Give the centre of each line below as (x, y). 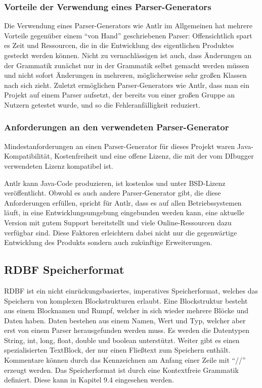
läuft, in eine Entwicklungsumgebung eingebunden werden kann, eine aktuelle (124, 212)
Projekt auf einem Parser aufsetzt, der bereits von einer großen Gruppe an (120, 95)
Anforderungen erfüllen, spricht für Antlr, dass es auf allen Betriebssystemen (123, 202)
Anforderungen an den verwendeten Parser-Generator (117, 127)
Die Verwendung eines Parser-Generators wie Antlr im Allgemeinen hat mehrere (128, 26)
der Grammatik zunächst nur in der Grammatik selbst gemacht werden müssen (127, 65)
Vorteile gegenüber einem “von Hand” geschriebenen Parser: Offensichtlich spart (128, 35)
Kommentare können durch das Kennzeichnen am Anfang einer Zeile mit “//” (125, 360)
